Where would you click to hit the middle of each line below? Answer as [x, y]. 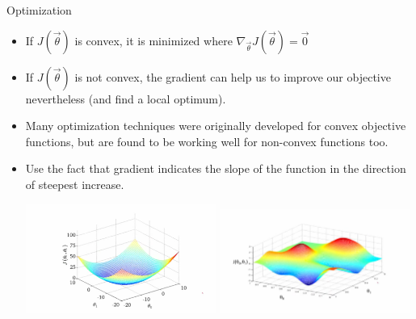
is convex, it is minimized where [153, 40]
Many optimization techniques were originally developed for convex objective [216, 126]
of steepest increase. [75, 184]
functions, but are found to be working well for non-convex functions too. [207, 141]
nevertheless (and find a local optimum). [126, 98]
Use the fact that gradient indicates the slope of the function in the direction [216, 168]
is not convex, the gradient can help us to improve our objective [233, 76]
